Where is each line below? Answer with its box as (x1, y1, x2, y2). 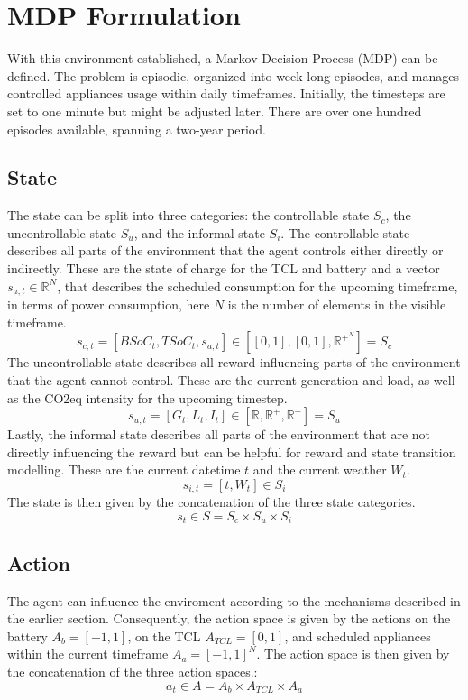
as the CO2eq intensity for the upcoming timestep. (7, 388, 288, 407)
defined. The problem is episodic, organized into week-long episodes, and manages (7, 66, 459, 85)
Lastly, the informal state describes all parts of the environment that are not (7, 425, 430, 444)
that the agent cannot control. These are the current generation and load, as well (7, 370, 455, 389)
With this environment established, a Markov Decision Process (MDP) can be (7, 49, 438, 68)
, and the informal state (133, 223, 265, 242)
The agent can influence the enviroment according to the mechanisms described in (7, 591, 461, 610)
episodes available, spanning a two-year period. (7, 119, 266, 138)
